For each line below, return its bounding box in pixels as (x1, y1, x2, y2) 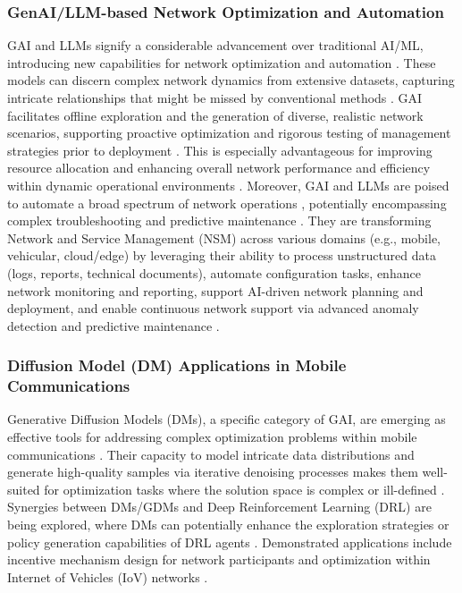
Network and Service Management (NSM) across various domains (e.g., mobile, (7, 228, 441, 247)
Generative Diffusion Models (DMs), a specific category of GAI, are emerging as (7, 410, 446, 428)
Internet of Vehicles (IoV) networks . (7, 567, 208, 586)
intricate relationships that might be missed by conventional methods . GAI (7, 89, 423, 106)
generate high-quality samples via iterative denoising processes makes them (7, 462, 418, 481)
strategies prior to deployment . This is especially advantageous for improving (7, 140, 433, 159)
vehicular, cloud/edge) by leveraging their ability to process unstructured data (7, 246, 437, 265)
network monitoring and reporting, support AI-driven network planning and (7, 281, 424, 300)
